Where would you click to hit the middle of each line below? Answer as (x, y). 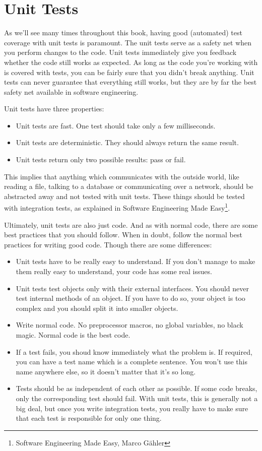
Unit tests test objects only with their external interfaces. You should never (133, 288)
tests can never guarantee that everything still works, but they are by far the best (130, 82)
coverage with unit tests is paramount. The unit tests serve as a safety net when (128, 42)
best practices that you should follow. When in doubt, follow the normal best (123, 235)
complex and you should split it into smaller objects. (97, 308)
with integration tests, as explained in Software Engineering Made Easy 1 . (117, 207)
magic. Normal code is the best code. (73, 335)
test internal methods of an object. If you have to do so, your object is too (130, 298)
